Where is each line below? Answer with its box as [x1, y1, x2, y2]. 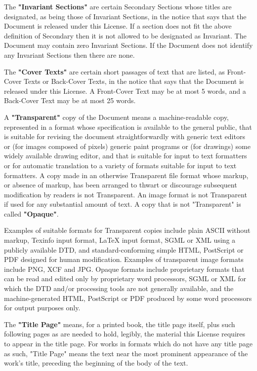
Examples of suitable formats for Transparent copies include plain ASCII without [4, 225, 251, 235]
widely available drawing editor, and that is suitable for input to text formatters [4, 150, 247, 161]
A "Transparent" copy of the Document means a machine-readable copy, [4, 111, 229, 122]
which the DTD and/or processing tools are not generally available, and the [4, 283, 234, 294]
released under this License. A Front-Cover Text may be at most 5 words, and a [4, 85, 246, 96]
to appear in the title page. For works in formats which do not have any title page [4, 338, 253, 348]
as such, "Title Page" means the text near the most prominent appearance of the [4, 348, 248, 358]
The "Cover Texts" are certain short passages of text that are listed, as [4, 66, 225, 76]
